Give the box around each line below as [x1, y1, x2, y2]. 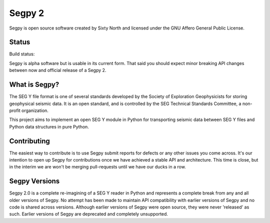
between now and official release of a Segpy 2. [9, 67, 106, 73]
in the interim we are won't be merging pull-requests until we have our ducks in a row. [9, 164, 186, 170]
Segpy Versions [9, 177, 60, 185]
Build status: [9, 51, 35, 57]
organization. [21, 107, 48, 113]
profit [9, 107, 21, 113]
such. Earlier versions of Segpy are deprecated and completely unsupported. [9, 211, 168, 217]
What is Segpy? [9, 80, 59, 89]
